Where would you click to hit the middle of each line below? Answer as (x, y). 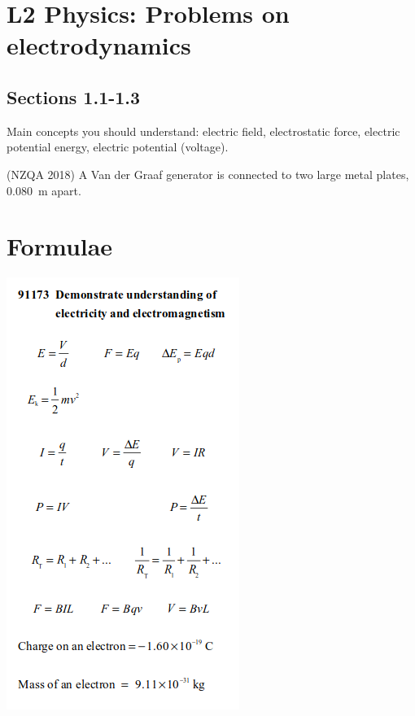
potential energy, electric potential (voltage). (118, 147)
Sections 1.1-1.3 (74, 96)
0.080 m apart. (44, 190)
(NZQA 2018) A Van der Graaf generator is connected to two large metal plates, (208, 174)
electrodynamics (99, 45)
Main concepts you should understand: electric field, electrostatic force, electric (203, 131)
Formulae (60, 246)
